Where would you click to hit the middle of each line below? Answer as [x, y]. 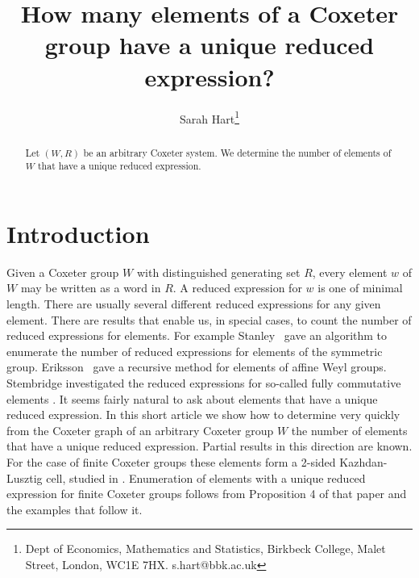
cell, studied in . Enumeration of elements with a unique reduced [206, 477]
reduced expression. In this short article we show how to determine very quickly [203, 415]
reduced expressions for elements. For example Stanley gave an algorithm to [197, 335]
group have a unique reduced [209, 45]
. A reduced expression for [237, 288]
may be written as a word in [91, 288]
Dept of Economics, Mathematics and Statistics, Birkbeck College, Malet [205, 549]
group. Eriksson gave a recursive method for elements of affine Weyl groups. [197, 367]
